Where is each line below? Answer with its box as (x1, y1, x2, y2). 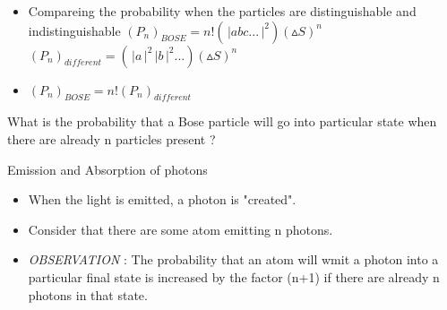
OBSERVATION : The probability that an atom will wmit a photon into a (28, 250, 439, 269)
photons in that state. (28, 285, 148, 304)
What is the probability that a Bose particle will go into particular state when (7, 112, 437, 131)
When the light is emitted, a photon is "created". (28, 190, 297, 209)
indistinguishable (28, 21, 121, 39)
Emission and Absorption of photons (7, 159, 208, 178)
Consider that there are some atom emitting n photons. (28, 220, 333, 238)
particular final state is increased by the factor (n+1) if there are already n (28, 267, 440, 286)
